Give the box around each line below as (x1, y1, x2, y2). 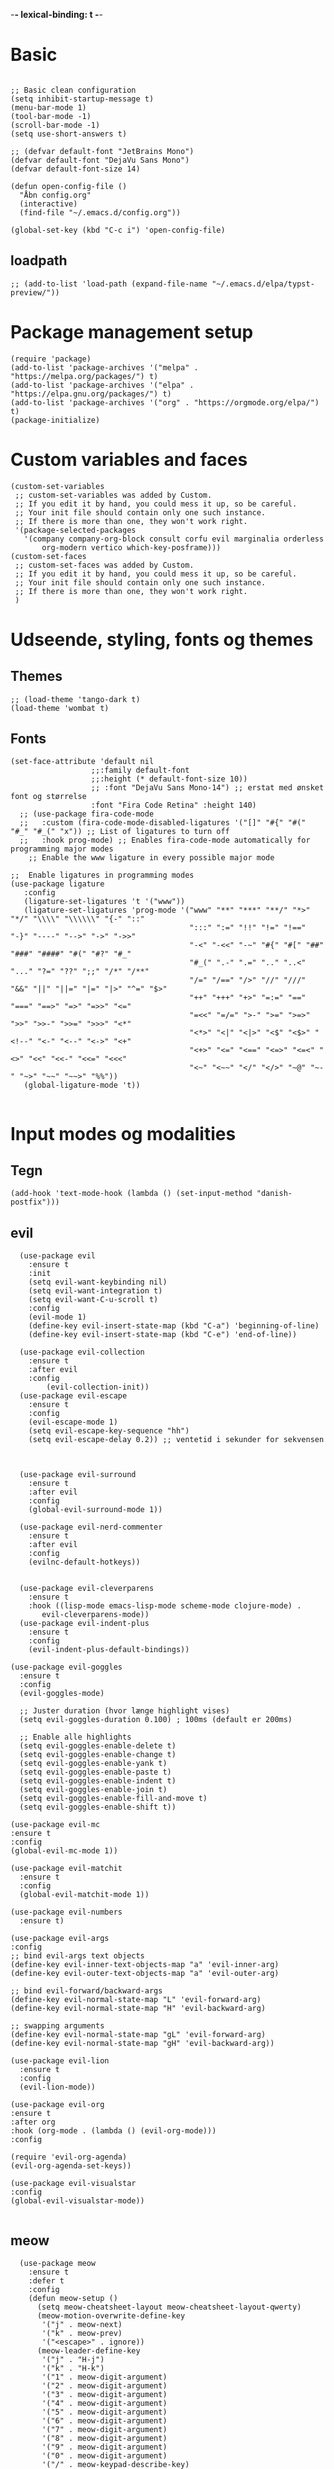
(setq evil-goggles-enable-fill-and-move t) (19, 1794, 208, 1804)
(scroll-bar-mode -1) (10, 120, 101, 130)
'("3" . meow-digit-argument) (41, 2390, 168, 2400)
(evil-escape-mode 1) (28, 1417, 118, 1428)
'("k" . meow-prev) (41, 2329, 123, 2339)
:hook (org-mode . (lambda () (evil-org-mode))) (10, 2126, 217, 2136)
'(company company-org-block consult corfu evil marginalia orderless (23, 534, 325, 544)
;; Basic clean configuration (10, 85, 137, 95)
